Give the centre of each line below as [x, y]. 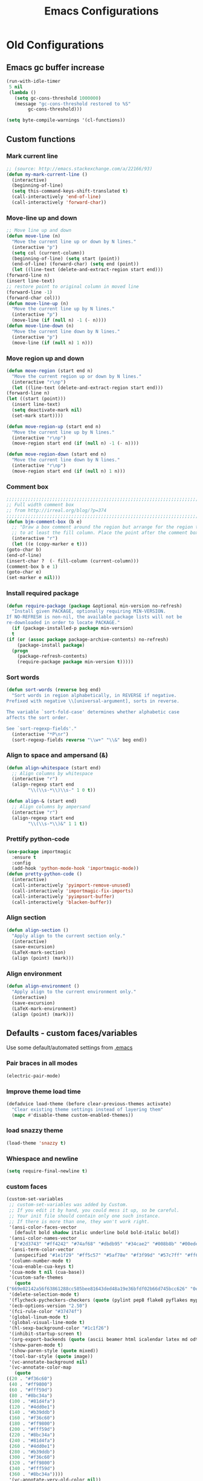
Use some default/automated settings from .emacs [69, 1048]
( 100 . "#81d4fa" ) [32, 1401]
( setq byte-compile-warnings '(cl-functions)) [66, 120]
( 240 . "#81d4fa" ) [32, 1441]
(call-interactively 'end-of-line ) [56, 197]
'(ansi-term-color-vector [41, 1250]
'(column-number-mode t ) [40, 1261]
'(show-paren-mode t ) [36, 1345]
